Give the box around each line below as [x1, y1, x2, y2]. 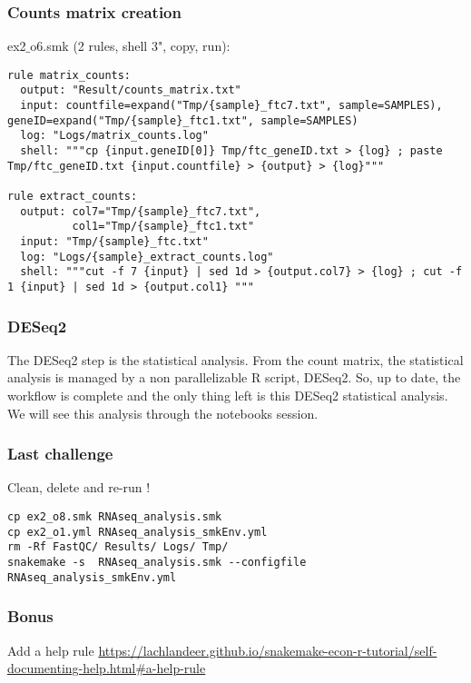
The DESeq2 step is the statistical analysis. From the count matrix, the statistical [7, 350, 464, 369]
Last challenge [7, 442, 113, 465]
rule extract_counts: [7, 190, 138, 203]
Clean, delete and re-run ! [7, 478, 151, 497]
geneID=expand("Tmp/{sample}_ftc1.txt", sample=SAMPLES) [7, 114, 358, 127]
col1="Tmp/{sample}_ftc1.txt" [72, 220, 255, 233]
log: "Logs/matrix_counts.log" [20, 129, 209, 143]
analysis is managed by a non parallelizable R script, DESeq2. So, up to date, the [7, 368, 461, 387]
